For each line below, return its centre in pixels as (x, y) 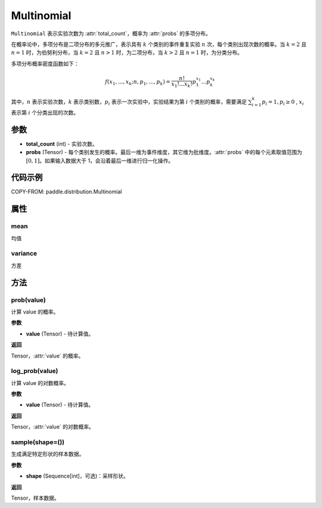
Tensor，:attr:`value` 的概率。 (47, 356)
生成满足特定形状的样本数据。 (48, 454)
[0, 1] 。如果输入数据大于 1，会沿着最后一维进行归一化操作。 (100, 161)
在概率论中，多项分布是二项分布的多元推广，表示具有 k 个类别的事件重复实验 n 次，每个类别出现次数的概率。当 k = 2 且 (159, 44)
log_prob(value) (35, 371)
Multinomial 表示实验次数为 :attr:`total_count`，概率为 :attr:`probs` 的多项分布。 (111, 33)
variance (24, 254)
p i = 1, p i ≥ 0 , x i (283, 103)
